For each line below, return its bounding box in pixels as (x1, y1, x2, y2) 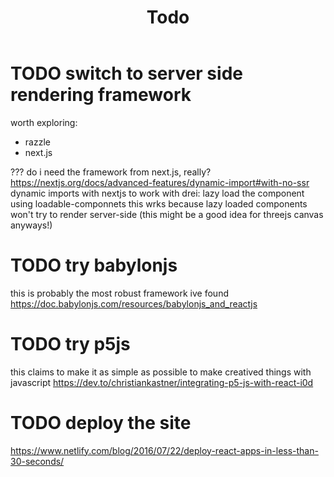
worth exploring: (10, 116, 78, 128)
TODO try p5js (10, 333, 131, 356)
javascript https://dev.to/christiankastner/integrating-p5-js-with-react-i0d (10, 376, 314, 388)
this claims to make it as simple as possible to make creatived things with (10, 366, 312, 378)
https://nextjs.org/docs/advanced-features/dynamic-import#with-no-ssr (10, 176, 310, 188)
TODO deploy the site (10, 412, 192, 434)
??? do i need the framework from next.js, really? (10, 166, 212, 178)
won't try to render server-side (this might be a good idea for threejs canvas (10, 208, 324, 220)
